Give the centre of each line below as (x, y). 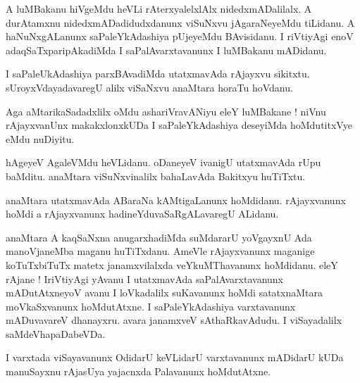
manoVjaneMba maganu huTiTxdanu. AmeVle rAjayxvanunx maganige (160, 251)
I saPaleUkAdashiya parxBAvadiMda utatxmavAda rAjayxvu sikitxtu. (158, 74)
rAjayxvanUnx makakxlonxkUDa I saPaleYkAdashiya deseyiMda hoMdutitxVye (179, 125)
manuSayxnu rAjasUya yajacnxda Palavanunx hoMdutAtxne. (138, 371)
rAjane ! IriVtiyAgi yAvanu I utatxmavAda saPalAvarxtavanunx (144, 278)
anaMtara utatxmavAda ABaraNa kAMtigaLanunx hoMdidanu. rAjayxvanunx (176, 200)
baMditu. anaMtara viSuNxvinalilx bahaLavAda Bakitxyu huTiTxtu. (156, 176)
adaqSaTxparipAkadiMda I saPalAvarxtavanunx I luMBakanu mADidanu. (166, 50)
